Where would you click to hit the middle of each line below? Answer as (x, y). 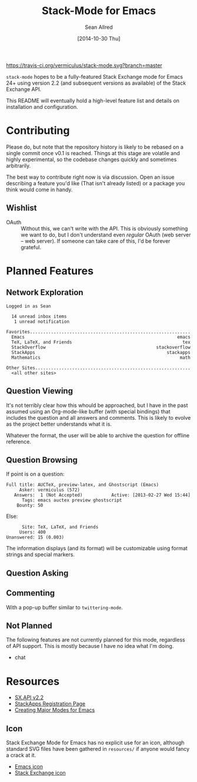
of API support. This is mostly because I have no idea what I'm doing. (90, 646)
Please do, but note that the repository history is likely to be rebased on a (95, 147)
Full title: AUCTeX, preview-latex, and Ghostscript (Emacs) (83, 485)
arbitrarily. (19, 165)
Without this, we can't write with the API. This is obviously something (104, 228)
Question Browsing (42, 460)
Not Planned (29, 625)
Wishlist (21, 208)
